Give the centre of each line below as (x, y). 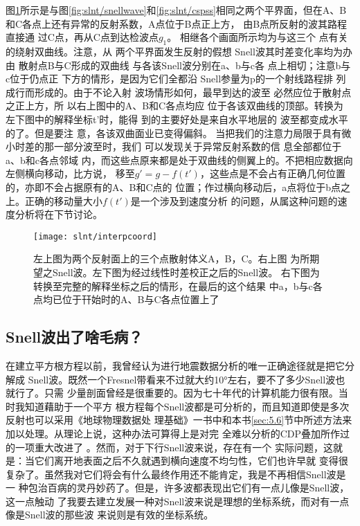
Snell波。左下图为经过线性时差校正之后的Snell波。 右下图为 (186, 272)
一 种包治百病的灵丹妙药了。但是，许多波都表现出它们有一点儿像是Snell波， (178, 488)
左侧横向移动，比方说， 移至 (70, 173)
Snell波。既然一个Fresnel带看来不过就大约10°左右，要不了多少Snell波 (182, 379)
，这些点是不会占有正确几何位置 (272, 173)
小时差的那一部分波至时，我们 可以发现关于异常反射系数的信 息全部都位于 (174, 146)
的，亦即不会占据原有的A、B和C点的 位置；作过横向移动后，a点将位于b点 (173, 187)
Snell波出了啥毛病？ (74, 337)
